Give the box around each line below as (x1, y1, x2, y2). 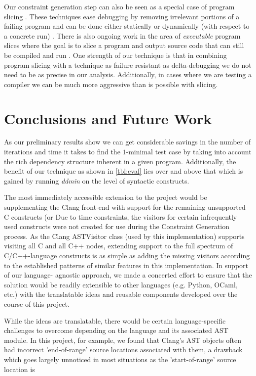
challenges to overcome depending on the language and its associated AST (4, 325, 228, 335)
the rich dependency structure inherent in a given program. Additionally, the (4, 156, 236, 166)
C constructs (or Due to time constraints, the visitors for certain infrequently (4, 211, 237, 222)
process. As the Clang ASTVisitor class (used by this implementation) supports (4, 231, 245, 241)
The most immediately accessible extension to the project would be (4, 192, 207, 202)
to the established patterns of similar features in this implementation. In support (4, 260, 248, 270)
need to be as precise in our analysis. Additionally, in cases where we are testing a (4, 69, 252, 80)
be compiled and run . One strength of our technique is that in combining (4, 49, 227, 60)
